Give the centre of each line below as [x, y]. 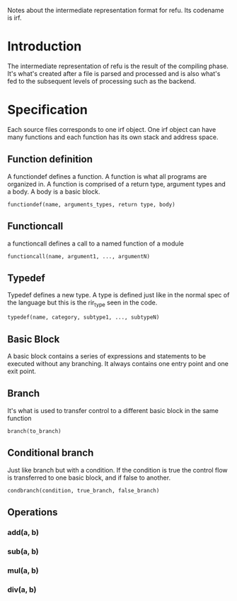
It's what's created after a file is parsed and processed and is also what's [114, 73]
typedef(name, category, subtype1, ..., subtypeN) [83, 318]
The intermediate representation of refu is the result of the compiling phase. [118, 66]
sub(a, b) [23, 551]
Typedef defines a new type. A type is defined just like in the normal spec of [118, 295]
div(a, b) [22, 590]
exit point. [22, 371]
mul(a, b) [23, 570]
